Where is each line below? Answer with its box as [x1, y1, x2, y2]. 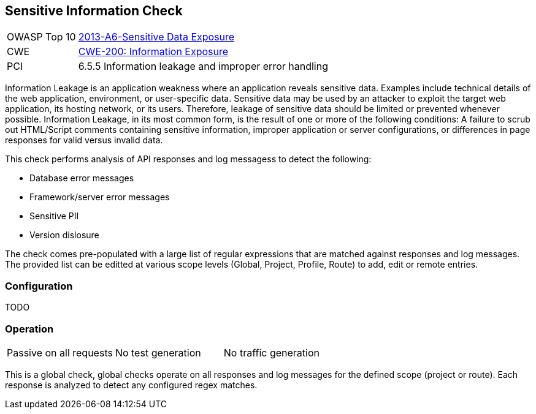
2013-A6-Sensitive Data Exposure [78, 31, 235, 43]
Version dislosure [29, 230, 99, 241]
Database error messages [29, 173, 134, 184]
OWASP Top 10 [7, 31, 76, 43]
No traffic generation [223, 346, 320, 359]
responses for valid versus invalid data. [5, 135, 163, 146]
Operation [5, 322, 54, 335]
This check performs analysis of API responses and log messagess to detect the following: [5, 154, 372, 165]
